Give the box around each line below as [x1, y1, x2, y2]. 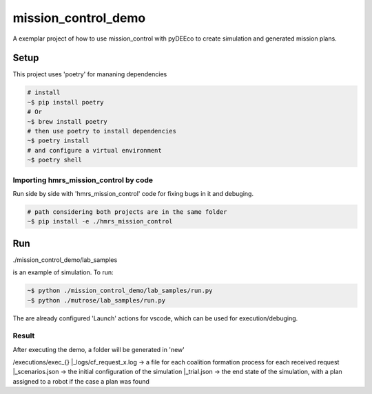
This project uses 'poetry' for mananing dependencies [12, 70, 167, 78]
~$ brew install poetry [27, 118, 108, 125]
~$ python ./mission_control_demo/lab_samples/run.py [27, 287, 213, 295]
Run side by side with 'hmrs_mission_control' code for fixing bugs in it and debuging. [12, 189, 254, 197]
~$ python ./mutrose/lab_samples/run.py [27, 296, 165, 304]
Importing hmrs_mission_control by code [12, 175, 153, 185]
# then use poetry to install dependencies [27, 127, 177, 135]
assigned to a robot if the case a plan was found [12, 377, 149, 385]
